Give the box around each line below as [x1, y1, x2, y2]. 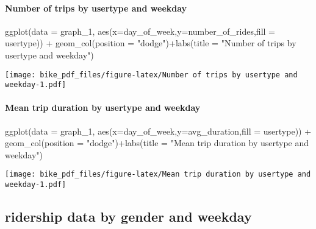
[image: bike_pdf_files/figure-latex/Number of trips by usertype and [5, 70, 298, 79]
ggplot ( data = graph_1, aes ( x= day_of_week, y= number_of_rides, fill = [5, 24, 275, 37]
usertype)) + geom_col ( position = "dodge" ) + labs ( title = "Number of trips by [5, 37, 296, 49]
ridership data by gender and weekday [5, 207, 252, 226]
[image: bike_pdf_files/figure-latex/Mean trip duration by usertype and [5, 170, 311, 179]
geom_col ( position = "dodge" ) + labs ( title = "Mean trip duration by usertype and [5, 136, 309, 149]
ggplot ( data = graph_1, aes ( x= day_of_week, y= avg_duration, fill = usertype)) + [5, 124, 312, 137]
